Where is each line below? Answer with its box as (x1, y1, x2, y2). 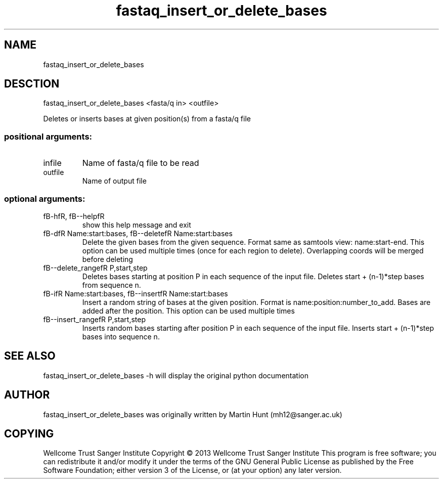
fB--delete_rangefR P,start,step (43, 263, 148, 272)
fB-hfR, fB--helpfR (43, 211, 105, 221)
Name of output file (82, 177, 147, 186)
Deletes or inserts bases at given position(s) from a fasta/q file (43, 114, 251, 123)
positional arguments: (4, 131, 93, 142)
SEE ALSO (4, 349, 56, 363)
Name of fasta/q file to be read (82, 158, 199, 168)
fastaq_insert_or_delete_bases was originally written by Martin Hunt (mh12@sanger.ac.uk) (43, 410, 342, 419)
